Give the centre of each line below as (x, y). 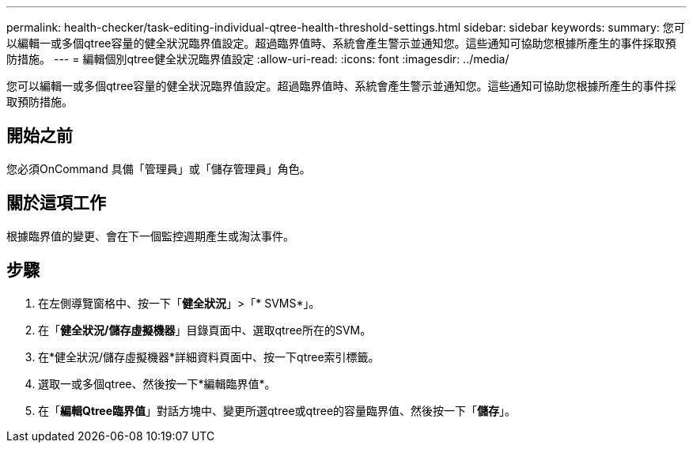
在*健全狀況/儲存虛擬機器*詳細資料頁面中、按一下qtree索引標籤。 (209, 357)
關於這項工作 (56, 203)
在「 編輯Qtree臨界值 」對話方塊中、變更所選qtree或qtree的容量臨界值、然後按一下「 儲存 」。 (277, 410)
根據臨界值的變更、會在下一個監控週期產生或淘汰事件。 (150, 236)
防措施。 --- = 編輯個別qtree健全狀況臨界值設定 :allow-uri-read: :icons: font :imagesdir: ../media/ (258, 59)
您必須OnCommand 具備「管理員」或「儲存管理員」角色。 (159, 168)
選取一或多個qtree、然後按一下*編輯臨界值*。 (157, 383)
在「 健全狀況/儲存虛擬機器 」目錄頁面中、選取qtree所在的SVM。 (205, 330)
